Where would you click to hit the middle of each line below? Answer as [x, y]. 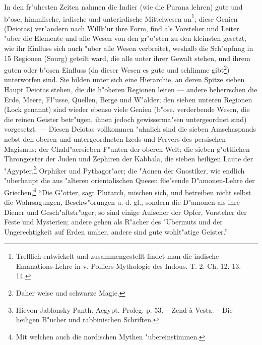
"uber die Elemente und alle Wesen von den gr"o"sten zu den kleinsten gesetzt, [125, 38]
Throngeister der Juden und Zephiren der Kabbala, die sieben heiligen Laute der [129, 159]
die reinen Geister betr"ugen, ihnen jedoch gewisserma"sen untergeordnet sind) [125, 119]
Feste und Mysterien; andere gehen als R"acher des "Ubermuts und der [113, 222]
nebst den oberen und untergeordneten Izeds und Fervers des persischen [115, 139]
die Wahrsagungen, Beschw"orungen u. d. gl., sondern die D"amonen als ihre [122, 202]
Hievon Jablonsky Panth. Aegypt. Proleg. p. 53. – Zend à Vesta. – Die [124, 309]
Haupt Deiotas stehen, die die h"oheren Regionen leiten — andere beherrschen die [131, 90]
